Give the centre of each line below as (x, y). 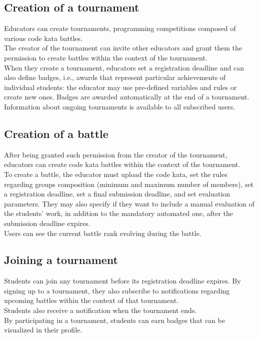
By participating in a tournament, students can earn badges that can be (114, 320)
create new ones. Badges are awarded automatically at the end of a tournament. (127, 97)
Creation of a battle (56, 133)
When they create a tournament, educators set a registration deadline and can (124, 67)
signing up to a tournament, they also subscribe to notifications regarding (117, 290)
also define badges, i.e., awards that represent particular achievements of (115, 77)
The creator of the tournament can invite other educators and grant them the (123, 48)
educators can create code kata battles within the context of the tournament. (122, 164)
